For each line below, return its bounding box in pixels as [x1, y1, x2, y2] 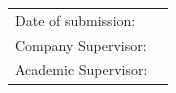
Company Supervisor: [15, 34, 147, 55]
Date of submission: [15, 9, 136, 30]
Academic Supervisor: [15, 59, 148, 80]
